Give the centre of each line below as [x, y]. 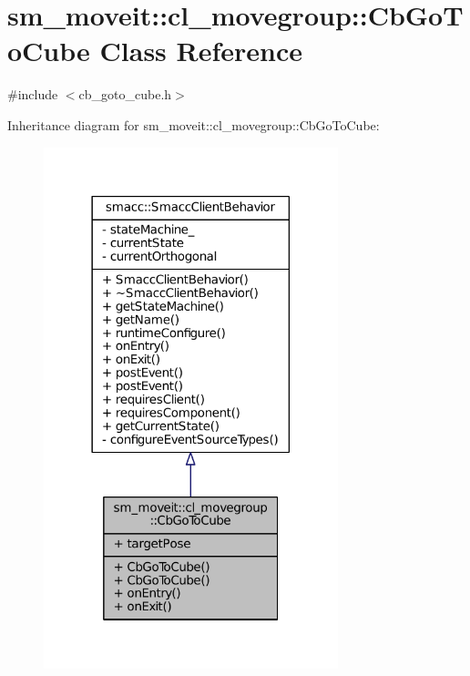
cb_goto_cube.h [125, 94]
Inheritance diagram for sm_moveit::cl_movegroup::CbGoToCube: [194, 124]
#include [33, 94]
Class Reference [201, 51]
